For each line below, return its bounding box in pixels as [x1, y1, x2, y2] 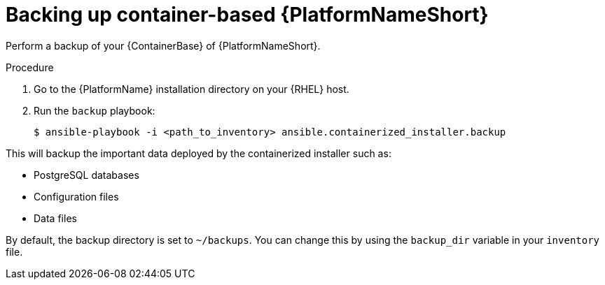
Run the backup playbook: [34, 104, 155, 117]
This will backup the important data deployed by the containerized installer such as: [6, 147, 391, 159]
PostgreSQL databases [34, 168, 139, 181]
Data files [34, 212, 77, 224]
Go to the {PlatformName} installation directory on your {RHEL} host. [34, 82, 349, 95]
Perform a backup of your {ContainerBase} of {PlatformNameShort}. [6, 39, 321, 52]
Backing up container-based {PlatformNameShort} [6, 3, 489, 27]
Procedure [6, 61, 54, 73]
